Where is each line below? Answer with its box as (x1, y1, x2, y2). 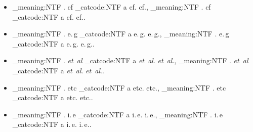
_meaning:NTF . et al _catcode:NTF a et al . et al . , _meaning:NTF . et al (12, 55, 248, 66)
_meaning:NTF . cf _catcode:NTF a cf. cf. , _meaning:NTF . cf (12, 2, 211, 12)
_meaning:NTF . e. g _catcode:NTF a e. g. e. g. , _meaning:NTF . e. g (12, 28, 229, 39)
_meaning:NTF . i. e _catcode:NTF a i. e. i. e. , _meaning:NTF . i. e (12, 109, 223, 119)
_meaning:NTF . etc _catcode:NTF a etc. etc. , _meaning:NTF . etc (12, 82, 226, 93)
